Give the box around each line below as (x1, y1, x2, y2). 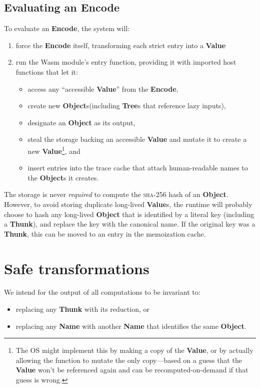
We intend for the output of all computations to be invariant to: (4, 287, 200, 297)
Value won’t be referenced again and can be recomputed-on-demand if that (15, 364, 248, 375)
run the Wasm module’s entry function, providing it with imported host (15, 57, 236, 67)
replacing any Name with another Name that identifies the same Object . (15, 320, 246, 331)
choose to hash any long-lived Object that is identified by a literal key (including (4, 209, 254, 219)
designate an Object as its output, (27, 117, 135, 127)
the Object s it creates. (27, 172, 99, 182)
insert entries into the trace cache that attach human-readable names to (27, 162, 248, 173)
